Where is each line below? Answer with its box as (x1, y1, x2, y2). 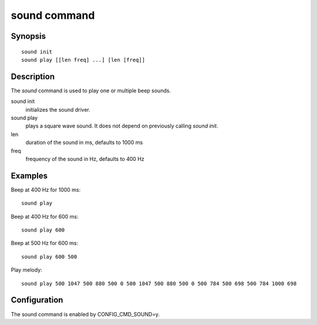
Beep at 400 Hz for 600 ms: (11, 213, 79, 220)
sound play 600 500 (21, 253, 77, 260)
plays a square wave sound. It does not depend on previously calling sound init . (25, 122, 218, 129)
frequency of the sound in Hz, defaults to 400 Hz (25, 155, 144, 162)
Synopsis (11, 31, 46, 41)
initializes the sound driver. (25, 106, 91, 113)
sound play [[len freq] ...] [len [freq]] (21, 56, 146, 63)
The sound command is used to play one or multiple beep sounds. (11, 87, 171, 94)
